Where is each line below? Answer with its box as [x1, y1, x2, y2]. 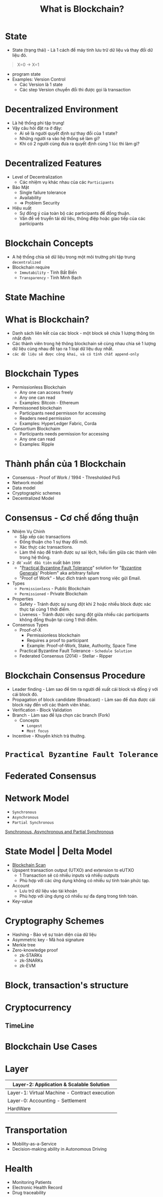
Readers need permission [19, 415, 71, 421]
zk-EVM [19, 963, 36, 969]
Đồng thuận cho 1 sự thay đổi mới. [19, 538, 88, 545]
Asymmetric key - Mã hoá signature [12, 936, 84, 943]
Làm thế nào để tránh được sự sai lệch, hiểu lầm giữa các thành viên [19, 549, 157, 555]
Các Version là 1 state [19, 82, 63, 87]
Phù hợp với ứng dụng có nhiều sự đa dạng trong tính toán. [19, 893, 138, 899]
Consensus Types [12, 621, 49, 628]
